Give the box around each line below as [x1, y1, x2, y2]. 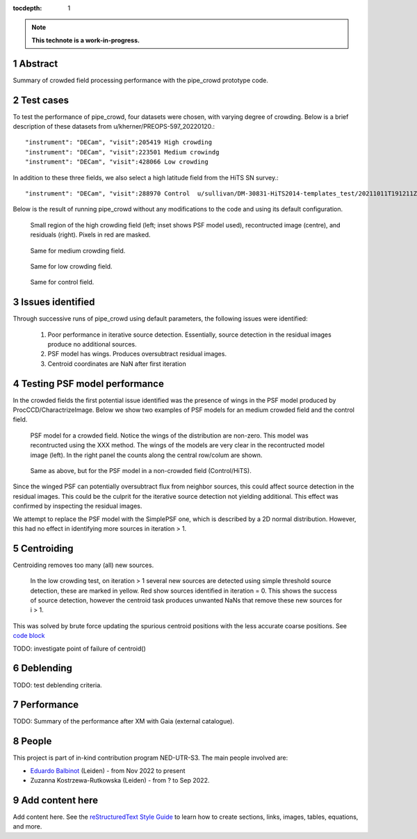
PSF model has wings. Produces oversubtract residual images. [47, 350, 227, 358]
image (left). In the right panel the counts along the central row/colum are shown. [30, 451, 263, 459]
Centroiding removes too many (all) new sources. [13, 561, 154, 569]
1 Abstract [13, 58, 58, 70]
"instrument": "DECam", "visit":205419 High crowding [25, 138, 212, 146]
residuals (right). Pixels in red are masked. [30, 230, 151, 239]
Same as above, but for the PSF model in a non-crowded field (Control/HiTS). [30, 467, 252, 474]
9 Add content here [13, 794, 99, 806]
